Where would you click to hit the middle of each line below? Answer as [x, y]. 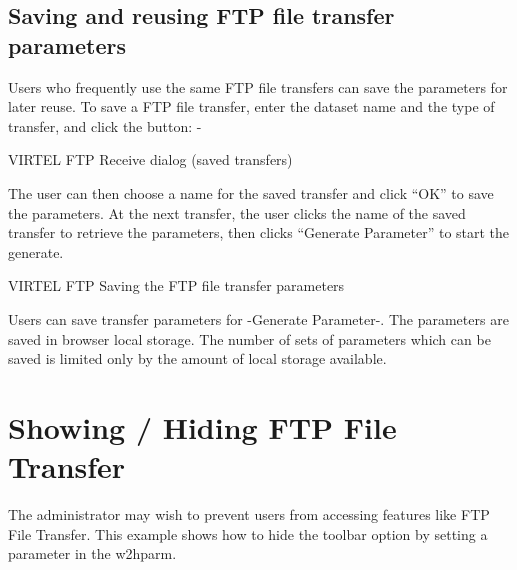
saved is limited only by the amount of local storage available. [197, 358]
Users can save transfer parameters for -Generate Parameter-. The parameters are [258, 318]
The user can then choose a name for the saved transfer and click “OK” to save [251, 192]
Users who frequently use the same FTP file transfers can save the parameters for [258, 86]
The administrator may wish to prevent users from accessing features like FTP [249, 514]
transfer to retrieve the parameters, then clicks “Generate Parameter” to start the [259, 232]
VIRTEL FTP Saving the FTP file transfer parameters [176, 285]
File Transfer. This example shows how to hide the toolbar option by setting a [248, 533]
